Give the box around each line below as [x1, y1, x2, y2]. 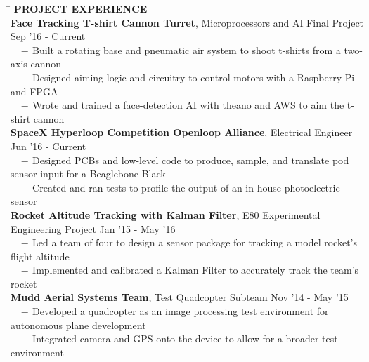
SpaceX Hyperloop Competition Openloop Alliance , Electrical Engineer [11, 125, 353, 140]
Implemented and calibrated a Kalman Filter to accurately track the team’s [32, 262, 359, 277]
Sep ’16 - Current [11, 29, 86, 43]
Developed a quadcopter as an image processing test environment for [32, 304, 329, 319]
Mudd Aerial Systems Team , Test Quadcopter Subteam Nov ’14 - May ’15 [11, 290, 349, 304]
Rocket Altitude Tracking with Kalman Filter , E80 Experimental [11, 207, 321, 222]
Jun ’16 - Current [11, 138, 86, 153]
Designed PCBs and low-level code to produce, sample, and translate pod [32, 152, 349, 167]
